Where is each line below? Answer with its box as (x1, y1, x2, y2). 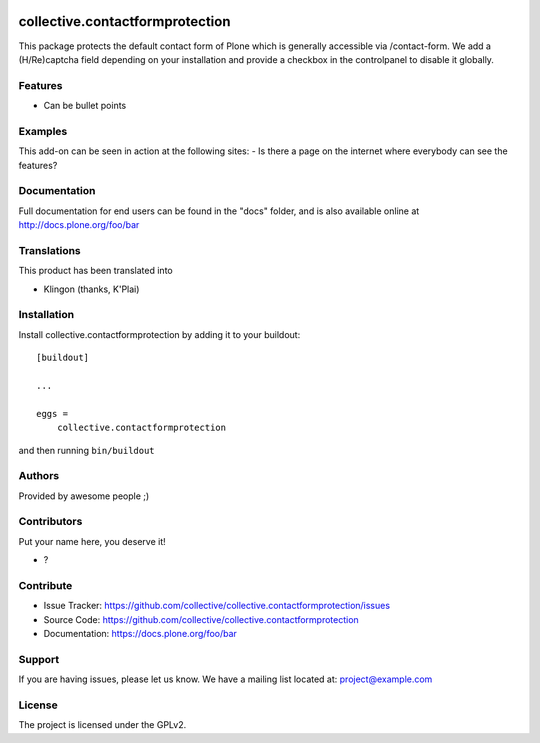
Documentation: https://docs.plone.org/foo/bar (43, 628, 237, 640)
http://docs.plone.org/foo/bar (18, 219, 140, 231)
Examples (18, 124, 68, 138)
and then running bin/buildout (18, 444, 155, 456)
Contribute (18, 578, 73, 592)
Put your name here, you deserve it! (18, 535, 166, 547)
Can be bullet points (43, 100, 127, 112)
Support (18, 652, 60, 666)
